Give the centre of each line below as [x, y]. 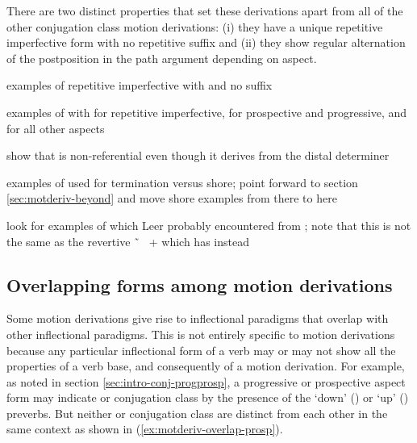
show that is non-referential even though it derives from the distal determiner [198, 155]
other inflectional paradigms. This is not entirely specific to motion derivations [201, 334]
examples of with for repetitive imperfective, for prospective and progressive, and [207, 112]
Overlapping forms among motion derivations [200, 284]
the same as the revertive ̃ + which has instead [128, 241]
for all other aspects [56, 128]
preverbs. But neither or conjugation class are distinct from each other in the [197, 413]
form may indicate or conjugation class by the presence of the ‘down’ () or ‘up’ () [208, 397]
